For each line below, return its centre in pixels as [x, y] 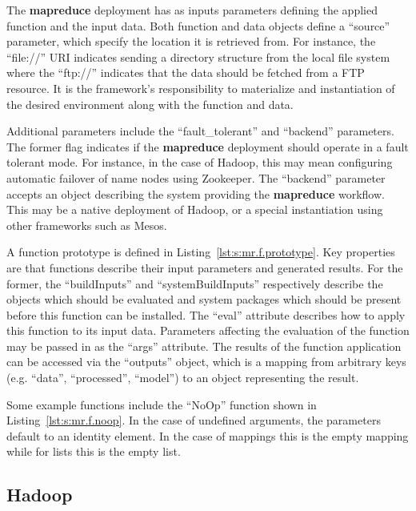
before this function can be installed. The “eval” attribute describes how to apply [206, 314]
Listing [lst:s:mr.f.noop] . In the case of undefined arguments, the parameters [194, 420]
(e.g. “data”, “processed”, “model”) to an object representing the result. [183, 378]
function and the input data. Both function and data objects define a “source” [198, 25]
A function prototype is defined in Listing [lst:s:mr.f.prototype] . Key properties [201, 252]
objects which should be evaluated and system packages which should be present [204, 299]
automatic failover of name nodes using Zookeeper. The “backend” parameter [196, 177]
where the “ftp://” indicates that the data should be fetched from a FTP [186, 72]
